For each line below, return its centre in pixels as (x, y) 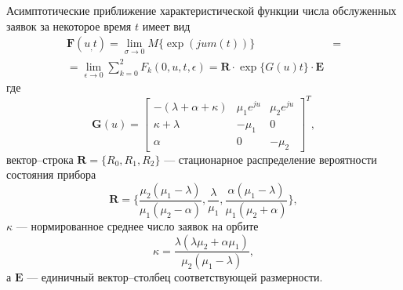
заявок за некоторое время (69, 25)
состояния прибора (51, 174)
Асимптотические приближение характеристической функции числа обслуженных (201, 10)
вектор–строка (40, 159)
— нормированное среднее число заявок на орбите (137, 225)
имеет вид (166, 25)
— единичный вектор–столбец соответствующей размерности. (175, 277)
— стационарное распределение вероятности (270, 159)
